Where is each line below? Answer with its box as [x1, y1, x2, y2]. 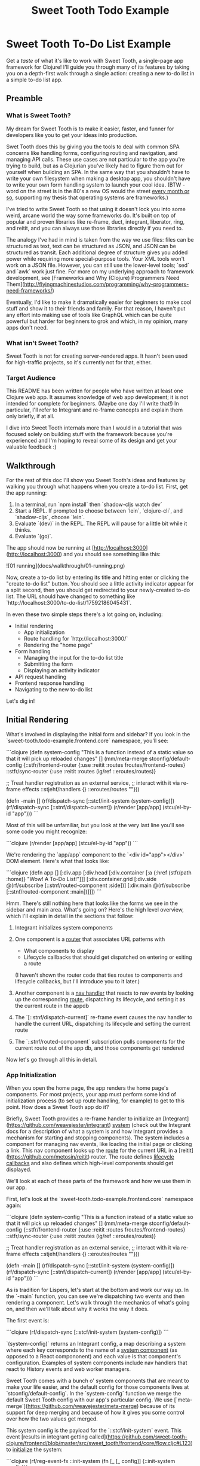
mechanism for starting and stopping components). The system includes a [6, 1134, 189, 1141]
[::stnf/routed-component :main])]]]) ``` [6, 888, 102, 895]
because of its [140, 1403, 175, 1410]
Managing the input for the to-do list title [23, 654, 124, 662]
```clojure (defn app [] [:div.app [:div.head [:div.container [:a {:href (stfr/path [6, 868, 192, 876]
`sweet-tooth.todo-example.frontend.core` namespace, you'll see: [6, 737, 169, 744]
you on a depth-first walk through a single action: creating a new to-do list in [6, 69, 195, 77]
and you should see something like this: [63, 551, 161, 558]
